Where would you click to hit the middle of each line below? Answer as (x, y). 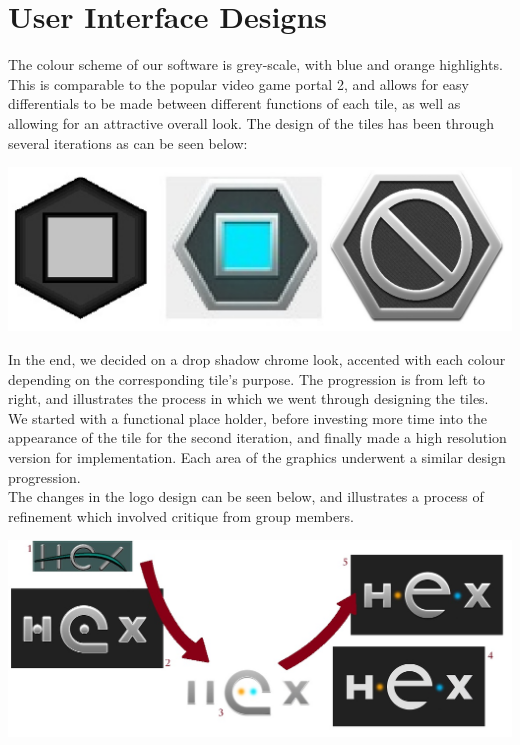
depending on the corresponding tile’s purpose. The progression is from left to (247, 378)
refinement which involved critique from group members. (181, 515)
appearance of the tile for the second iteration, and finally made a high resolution (257, 437)
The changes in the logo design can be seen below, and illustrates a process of (246, 496)
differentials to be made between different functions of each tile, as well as (234, 103)
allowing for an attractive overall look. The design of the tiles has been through (251, 122)
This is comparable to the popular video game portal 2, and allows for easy (238, 83)
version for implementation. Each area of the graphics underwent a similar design (257, 457)
